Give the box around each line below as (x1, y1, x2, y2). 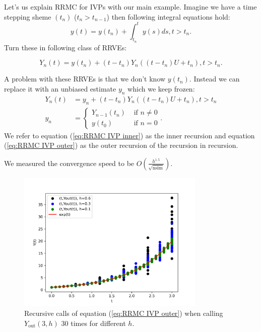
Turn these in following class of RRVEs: (4, 42, 127, 52)
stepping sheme (4, 11, 51, 22)
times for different (71, 317, 126, 328)
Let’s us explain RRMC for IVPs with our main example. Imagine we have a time (4, 2, 257, 12)
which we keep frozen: (127, 84, 195, 94)
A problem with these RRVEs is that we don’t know (4, 73, 166, 84)
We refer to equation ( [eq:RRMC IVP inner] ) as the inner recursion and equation (4, 130, 255, 140)
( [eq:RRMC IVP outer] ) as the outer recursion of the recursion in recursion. (4, 140, 238, 150)
